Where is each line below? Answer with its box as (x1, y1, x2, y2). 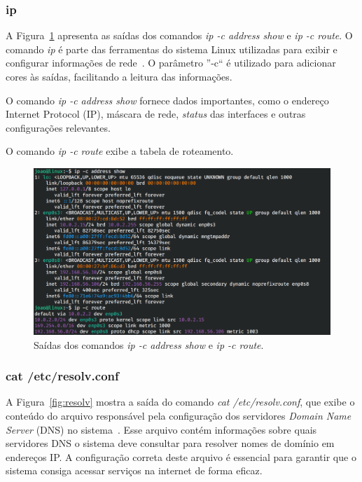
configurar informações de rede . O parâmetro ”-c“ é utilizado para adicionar (6, 55, 336, 70)
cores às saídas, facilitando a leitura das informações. (6, 69, 232, 83)
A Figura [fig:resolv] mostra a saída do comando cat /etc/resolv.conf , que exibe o (6, 394, 355, 409)
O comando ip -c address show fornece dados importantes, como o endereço (6, 92, 329, 107)
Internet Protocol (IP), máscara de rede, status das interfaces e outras (6, 106, 306, 121)
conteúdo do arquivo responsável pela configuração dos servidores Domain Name (6, 408, 351, 423)
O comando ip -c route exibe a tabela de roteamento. (6, 144, 234, 158)
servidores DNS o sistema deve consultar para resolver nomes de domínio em (6, 436, 335, 450)
